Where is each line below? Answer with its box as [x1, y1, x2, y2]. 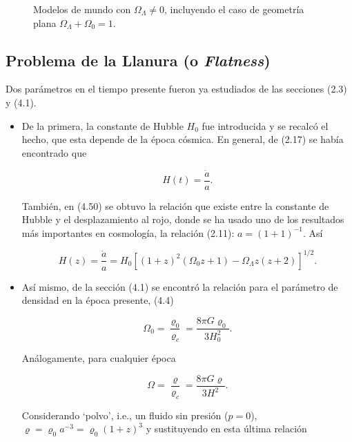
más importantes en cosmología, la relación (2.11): [21, 225, 235, 240]
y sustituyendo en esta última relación [146, 421, 307, 436]
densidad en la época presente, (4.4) [21, 293, 174, 307]
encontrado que [21, 145, 87, 160]
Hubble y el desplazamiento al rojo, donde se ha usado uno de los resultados [21, 212, 344, 227]
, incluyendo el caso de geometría [164, 2, 304, 16]
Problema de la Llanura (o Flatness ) [6, 49, 271, 70]
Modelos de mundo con [33, 2, 131, 16]
